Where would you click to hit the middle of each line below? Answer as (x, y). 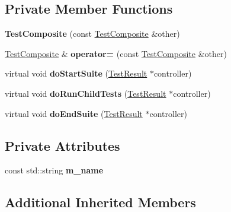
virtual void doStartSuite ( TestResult (76, 73)
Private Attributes (62, 145)
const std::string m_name (54, 170)
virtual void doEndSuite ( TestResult (74, 113)
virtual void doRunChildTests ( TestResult (86, 93)
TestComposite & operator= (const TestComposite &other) (116, 53)
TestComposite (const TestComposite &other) (92, 34)
